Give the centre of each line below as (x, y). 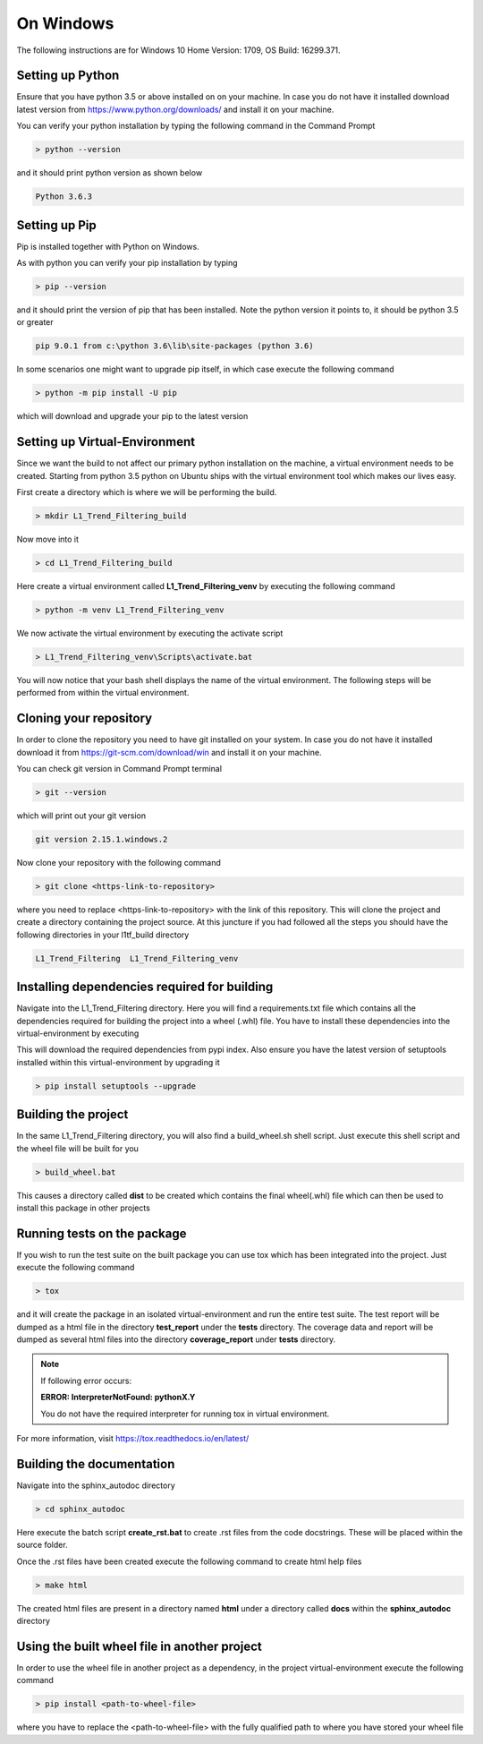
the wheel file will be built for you (77, 1148)
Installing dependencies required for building (145, 987)
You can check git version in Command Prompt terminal (119, 769)
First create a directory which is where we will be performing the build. (147, 492)
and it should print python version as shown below (110, 173)
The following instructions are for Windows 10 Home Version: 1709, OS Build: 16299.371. (178, 50)
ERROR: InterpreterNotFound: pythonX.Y (118, 1398)
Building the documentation (96, 1464)
